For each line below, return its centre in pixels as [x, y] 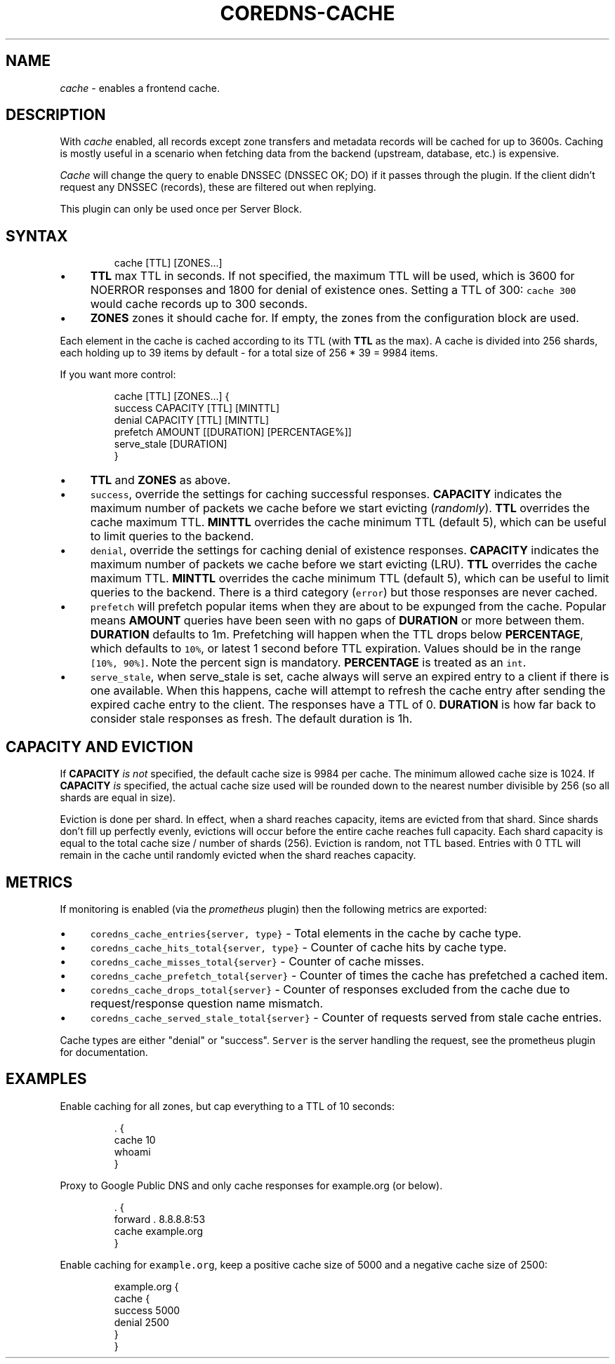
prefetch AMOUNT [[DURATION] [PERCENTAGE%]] [233, 432]
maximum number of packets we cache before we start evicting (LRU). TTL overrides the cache [344, 564]
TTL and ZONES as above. [160, 480]
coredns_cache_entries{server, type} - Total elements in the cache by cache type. [306, 933]
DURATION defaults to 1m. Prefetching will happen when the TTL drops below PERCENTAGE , [337, 635]
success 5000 [147, 1310]
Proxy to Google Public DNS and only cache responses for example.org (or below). [251, 1185]
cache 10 [135, 1139]
